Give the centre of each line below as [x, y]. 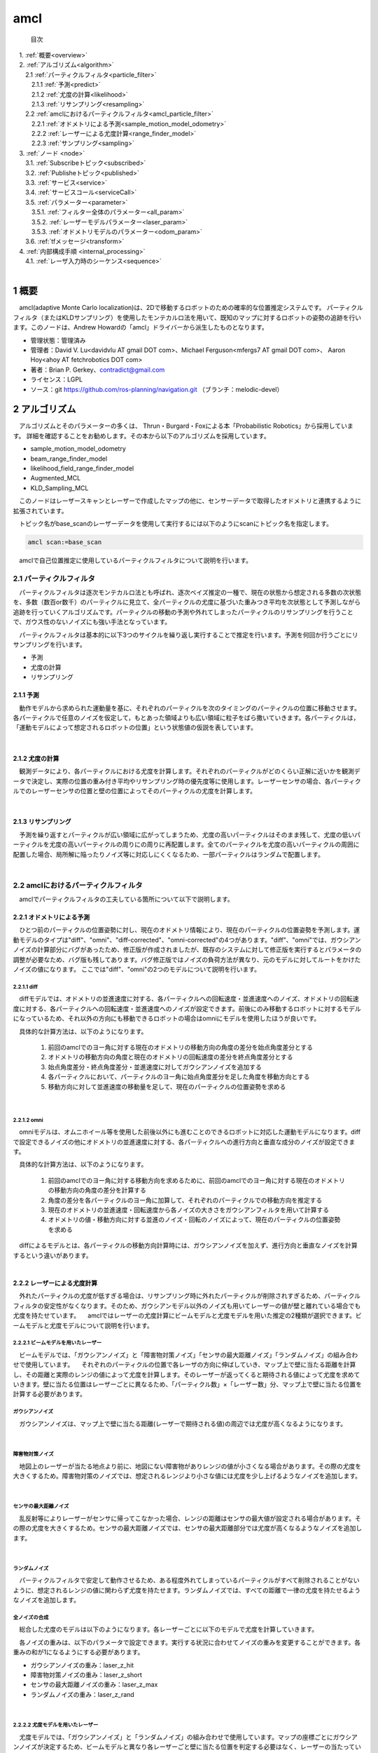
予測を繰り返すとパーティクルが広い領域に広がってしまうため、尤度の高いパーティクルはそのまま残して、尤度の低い [187, 834]
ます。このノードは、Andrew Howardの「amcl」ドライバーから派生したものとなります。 [141, 327]
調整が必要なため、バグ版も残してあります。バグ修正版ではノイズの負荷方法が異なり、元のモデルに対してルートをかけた [187, 959]
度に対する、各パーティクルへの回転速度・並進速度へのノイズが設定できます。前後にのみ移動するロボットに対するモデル [187, 1008]
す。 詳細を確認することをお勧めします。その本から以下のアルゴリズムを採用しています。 [141, 435]
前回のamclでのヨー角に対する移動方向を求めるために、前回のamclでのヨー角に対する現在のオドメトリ [197, 1180]
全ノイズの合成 [31, 1617]
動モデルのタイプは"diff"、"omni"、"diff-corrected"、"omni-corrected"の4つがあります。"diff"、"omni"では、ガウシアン [187, 940]
